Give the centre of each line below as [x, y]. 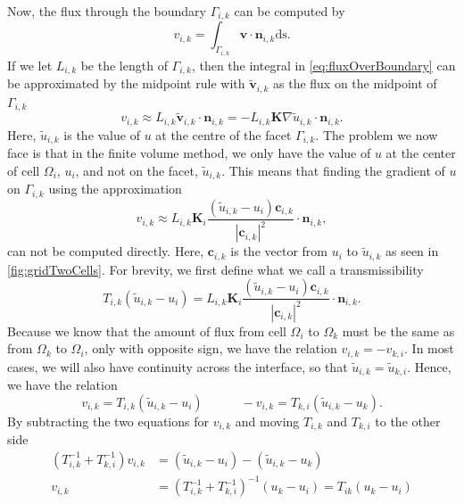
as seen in [412, 251]
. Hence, [429, 366]
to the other [408, 421]
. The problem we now [377, 134]
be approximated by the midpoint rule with [126, 83]
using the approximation [115, 189]
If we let [30, 65]
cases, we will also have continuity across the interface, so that [178, 366]
